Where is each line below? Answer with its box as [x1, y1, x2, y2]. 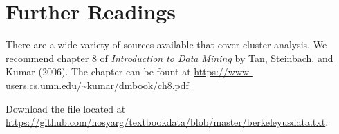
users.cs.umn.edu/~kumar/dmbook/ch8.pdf [6, 77, 189, 92]
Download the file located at [6, 101, 126, 115]
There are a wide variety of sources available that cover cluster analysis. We [6, 37, 327, 52]
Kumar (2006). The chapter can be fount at [6, 64, 191, 79]
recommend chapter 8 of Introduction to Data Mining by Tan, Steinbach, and [6, 50, 333, 65]
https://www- [194, 64, 253, 79]
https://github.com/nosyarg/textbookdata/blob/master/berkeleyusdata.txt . [6, 115, 329, 129]
